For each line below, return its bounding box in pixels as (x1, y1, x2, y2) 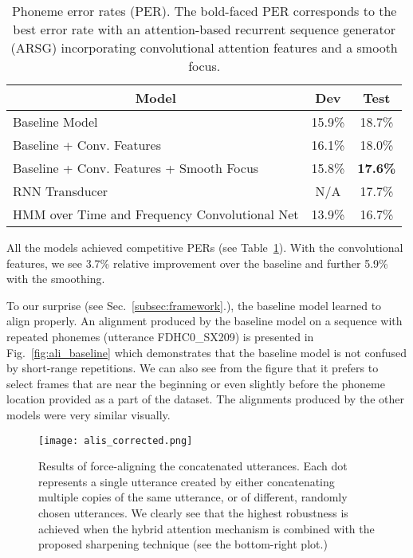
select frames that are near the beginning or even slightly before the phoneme (6, 375, 385, 391)
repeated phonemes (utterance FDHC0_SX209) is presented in (6, 328, 314, 344)
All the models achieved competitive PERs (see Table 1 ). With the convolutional (6, 239, 403, 255)
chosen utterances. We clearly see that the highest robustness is (38, 504, 348, 521)
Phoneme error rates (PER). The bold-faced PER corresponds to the (11, 2, 397, 20)
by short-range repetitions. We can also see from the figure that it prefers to (6, 360, 379, 376)
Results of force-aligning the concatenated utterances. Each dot (38, 458, 348, 474)
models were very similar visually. (6, 406, 171, 422)
